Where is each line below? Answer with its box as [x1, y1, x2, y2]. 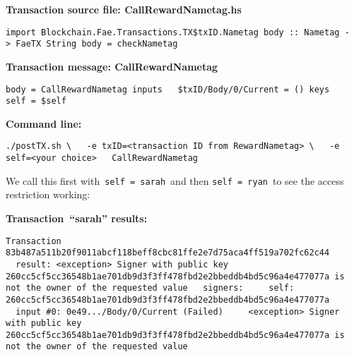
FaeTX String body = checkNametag [16, 39, 178, 49]
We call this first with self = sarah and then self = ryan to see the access [6, 173, 344, 188]
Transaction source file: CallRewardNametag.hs [6, 2, 242, 16]
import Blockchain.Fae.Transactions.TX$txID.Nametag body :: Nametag [6, 27, 340, 37]
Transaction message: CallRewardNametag [6, 59, 218, 73]
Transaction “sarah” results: [6, 210, 148, 225]
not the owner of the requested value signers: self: [6, 283, 295, 294]
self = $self [6, 96, 66, 107]
